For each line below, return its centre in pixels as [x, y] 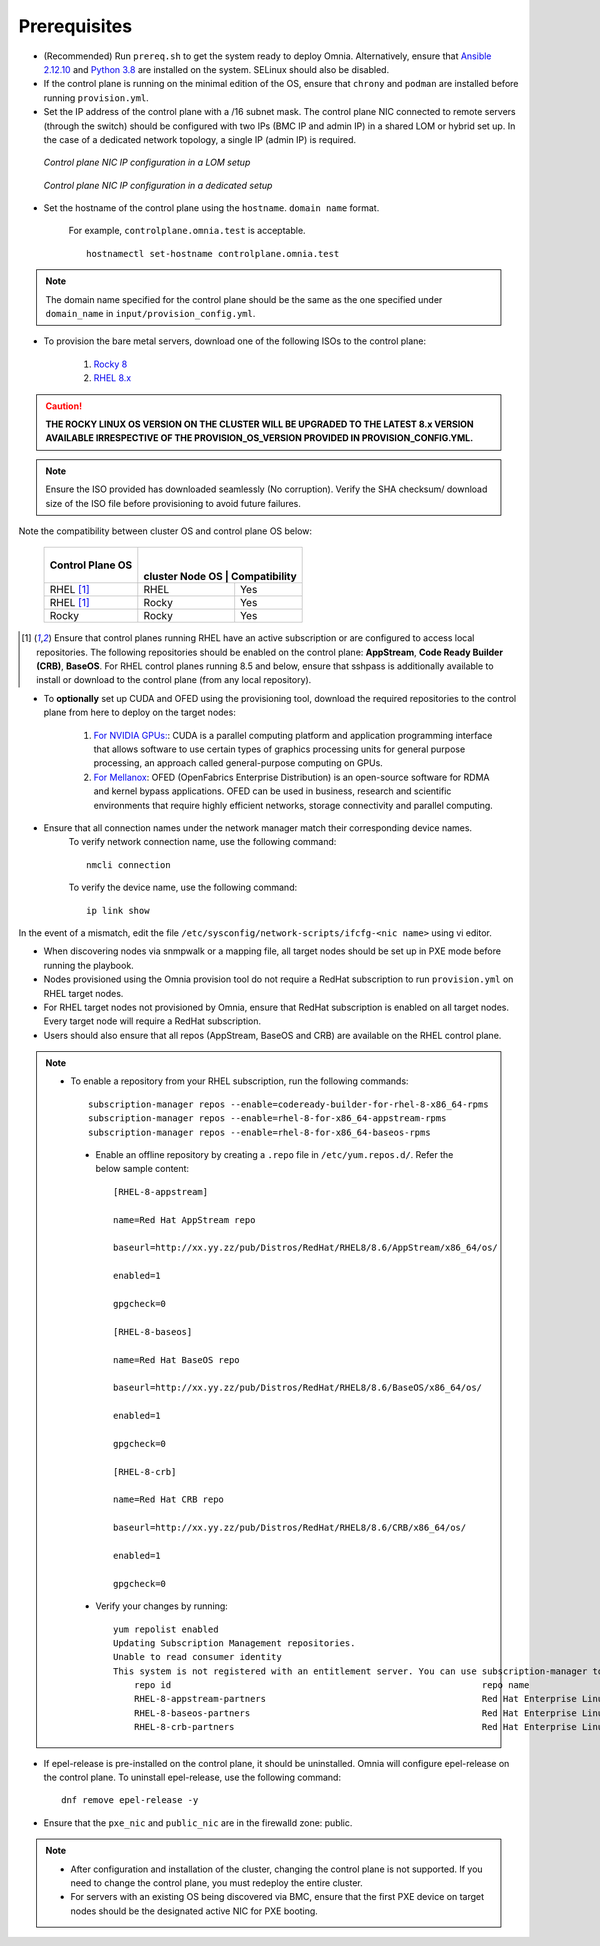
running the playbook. [88, 965]
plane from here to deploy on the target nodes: [140, 712]
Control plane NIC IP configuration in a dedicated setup [158, 185]
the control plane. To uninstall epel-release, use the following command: [192, 1777]
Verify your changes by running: [162, 1606]
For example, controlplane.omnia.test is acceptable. [187, 231]
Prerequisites [75, 26]
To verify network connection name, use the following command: [202, 842]
